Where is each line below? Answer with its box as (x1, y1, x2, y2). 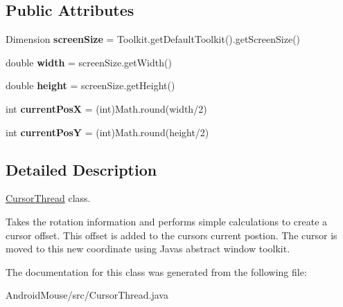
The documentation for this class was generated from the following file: (6, 264, 307, 279)
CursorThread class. (6, 191, 91, 205)
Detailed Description (6, 158, 157, 180)
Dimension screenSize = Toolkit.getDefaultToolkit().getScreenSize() (6, 32, 301, 46)
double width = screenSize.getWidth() (6, 55, 172, 69)
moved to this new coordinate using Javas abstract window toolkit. (6, 241, 290, 256)
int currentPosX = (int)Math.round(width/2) (6, 101, 207, 115)
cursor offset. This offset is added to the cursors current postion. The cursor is (6, 227, 337, 242)
